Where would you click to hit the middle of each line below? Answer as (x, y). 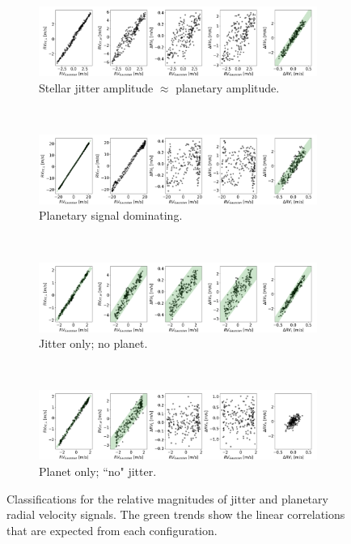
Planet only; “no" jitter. (98, 471)
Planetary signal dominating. (111, 215)
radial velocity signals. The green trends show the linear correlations (176, 514)
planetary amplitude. (228, 87)
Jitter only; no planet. (93, 343)
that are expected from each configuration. (112, 530)
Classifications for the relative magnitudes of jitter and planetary (167, 498)
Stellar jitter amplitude (96, 87)
